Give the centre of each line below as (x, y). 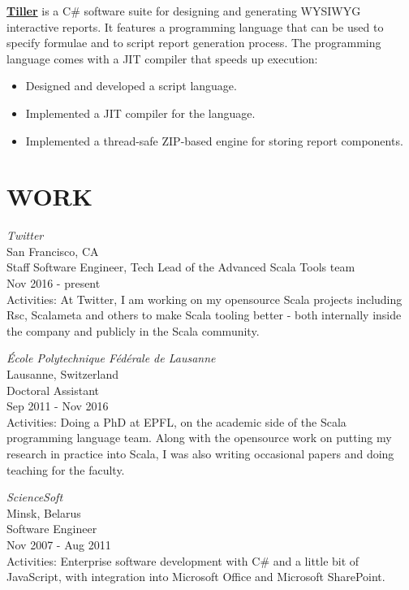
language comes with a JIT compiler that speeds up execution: (162, 58)
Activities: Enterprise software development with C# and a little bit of (183, 560)
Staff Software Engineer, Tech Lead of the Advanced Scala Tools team (181, 267)
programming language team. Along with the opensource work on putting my (199, 438)
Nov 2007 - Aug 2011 (59, 544)
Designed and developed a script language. (131, 86)
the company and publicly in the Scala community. (133, 330)
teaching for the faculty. (66, 469)
